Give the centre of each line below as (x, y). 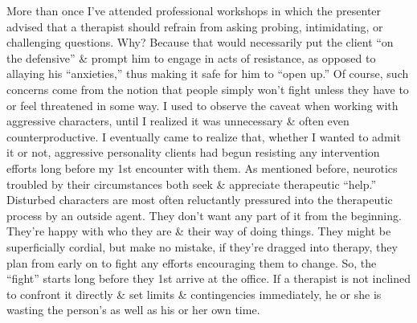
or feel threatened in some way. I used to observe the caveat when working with (202, 105)
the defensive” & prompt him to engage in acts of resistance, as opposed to (191, 57)
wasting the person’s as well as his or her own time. (133, 310)
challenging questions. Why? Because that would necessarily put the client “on (200, 42)
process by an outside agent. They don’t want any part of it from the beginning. (204, 215)
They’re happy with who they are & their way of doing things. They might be (199, 231)
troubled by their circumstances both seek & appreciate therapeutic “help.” (192, 184)
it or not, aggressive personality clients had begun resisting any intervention (193, 152)
